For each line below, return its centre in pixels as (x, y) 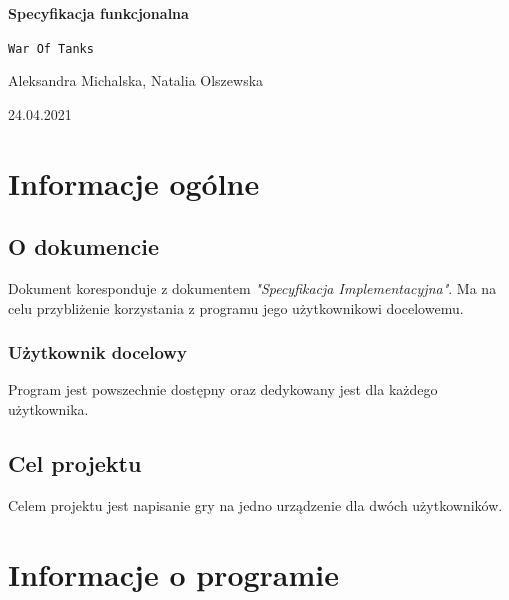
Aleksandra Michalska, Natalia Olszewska (136, 80)
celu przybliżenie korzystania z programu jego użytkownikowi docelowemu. (236, 307)
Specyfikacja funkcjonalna (98, 13)
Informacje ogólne (134, 182)
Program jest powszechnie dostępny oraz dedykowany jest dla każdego (223, 389)
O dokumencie (83, 246)
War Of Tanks (51, 48)
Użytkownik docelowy (97, 352)
